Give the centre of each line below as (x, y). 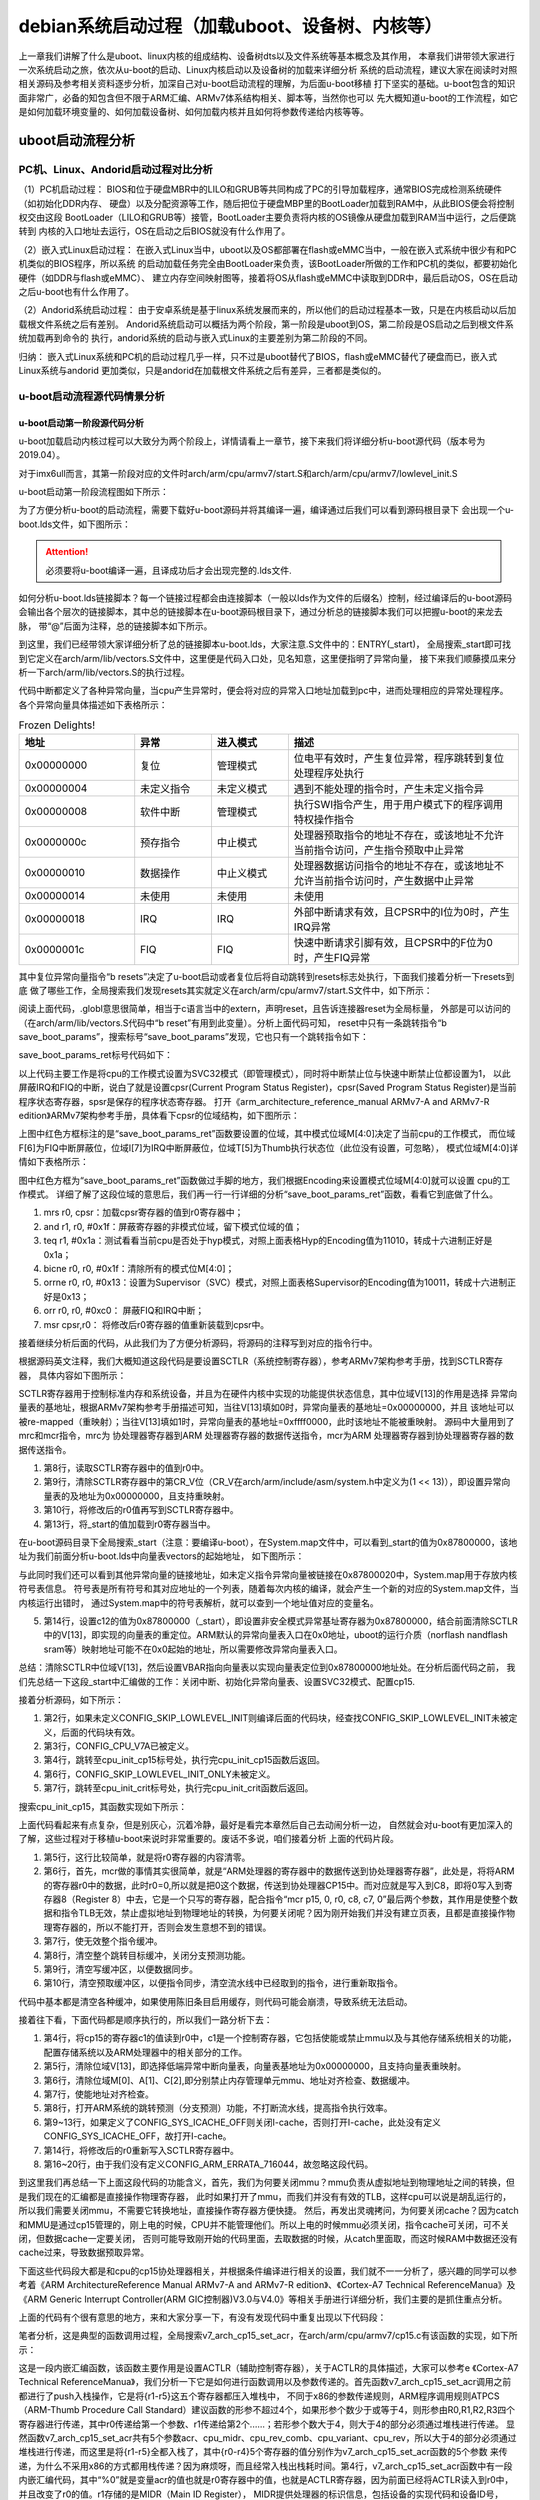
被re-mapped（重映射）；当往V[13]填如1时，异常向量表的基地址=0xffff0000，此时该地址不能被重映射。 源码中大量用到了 (266, 1421)
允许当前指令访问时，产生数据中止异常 (384, 880)
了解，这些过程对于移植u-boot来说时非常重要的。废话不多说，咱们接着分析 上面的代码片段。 (209, 1839)
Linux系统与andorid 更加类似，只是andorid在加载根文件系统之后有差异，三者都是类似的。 (202, 370)
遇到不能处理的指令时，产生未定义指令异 (389, 788)
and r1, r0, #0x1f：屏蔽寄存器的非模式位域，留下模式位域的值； (173, 1226)
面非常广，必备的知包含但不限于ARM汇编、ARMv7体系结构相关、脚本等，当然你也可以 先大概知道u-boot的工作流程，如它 (268, 97)
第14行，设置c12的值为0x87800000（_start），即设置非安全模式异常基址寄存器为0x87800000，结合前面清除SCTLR (281, 1621)
